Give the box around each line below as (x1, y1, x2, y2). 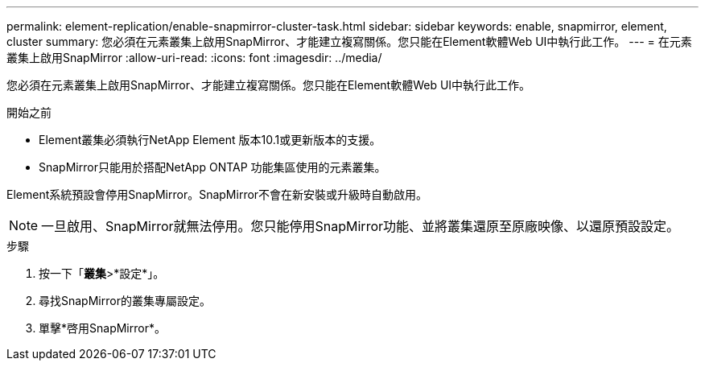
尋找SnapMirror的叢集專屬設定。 (39, 294, 211, 307)
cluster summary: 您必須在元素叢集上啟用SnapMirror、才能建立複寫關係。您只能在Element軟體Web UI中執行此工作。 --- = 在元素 (6, 35, 692, 48)
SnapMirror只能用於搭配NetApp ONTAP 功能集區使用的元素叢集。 (39, 160, 386, 174)
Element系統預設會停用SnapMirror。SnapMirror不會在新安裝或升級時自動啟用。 (6, 188, 428, 201)
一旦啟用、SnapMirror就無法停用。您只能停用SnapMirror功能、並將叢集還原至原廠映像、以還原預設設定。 (41, 218, 680, 234)
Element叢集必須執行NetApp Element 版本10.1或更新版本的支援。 (39, 133, 381, 146)
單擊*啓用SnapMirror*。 (39, 321, 166, 335)
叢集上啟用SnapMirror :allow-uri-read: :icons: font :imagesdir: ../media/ (6, 51, 382, 64)
